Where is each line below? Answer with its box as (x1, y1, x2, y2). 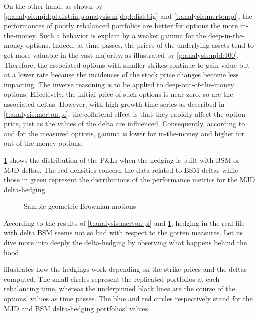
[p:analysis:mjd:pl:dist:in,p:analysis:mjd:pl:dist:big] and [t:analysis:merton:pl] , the (4, 10, 252, 21)
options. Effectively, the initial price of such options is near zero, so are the (4, 89, 233, 99)
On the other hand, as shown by (4, 1, 103, 11)
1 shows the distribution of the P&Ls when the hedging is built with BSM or (4, 154, 240, 165)
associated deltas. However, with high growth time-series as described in (4, 98, 225, 109)
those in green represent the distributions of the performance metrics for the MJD (4, 174, 255, 185)
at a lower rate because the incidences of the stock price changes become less (4, 69, 239, 80)
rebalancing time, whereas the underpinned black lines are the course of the (4, 283, 235, 294)
